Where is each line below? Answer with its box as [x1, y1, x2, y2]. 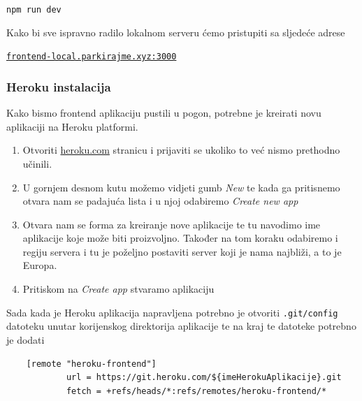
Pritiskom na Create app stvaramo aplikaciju [22, 282, 215, 296]
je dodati [6, 332, 45, 347]
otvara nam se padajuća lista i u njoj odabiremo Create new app [22, 194, 298, 208]
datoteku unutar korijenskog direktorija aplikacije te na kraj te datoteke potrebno [6, 319, 356, 333]
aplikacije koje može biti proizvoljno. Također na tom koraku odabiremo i [22, 231, 338, 245]
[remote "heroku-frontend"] [26, 358, 157, 369]
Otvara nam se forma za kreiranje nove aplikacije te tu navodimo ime [22, 217, 321, 231]
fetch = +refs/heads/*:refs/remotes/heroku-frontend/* [66, 386, 327, 396]
